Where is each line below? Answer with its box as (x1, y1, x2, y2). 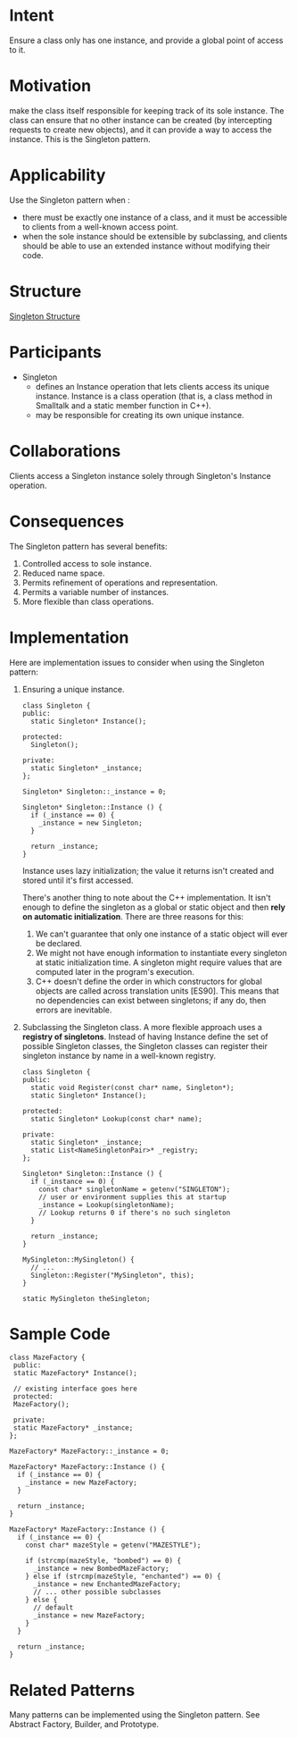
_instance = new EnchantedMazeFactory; (32, 1580, 181, 1589)
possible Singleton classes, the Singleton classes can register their (21, 1040, 268, 1051)
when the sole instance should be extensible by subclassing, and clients (21, 231, 288, 241)
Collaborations (9, 441, 121, 461)
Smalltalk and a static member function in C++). (35, 399, 211, 411)
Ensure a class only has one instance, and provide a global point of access (9, 35, 284, 46)
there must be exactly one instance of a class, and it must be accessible (21, 212, 288, 222)
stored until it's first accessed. (21, 875, 134, 886)
